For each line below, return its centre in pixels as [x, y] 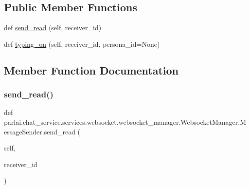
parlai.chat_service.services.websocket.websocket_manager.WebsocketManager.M [125, 122]
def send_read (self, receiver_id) [53, 28]
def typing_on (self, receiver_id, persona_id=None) [82, 44]
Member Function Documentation [91, 70]
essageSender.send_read [40, 131]
